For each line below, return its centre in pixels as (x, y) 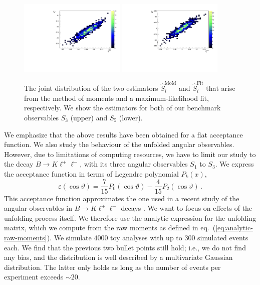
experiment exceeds (34, 277)
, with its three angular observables (134, 164)
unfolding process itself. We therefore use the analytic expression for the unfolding (130, 218)
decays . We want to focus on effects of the (187, 208)
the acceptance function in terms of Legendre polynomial (91, 173)
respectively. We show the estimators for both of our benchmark (122, 108)
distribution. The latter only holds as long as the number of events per (112, 267)
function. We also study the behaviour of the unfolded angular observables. (119, 144)
